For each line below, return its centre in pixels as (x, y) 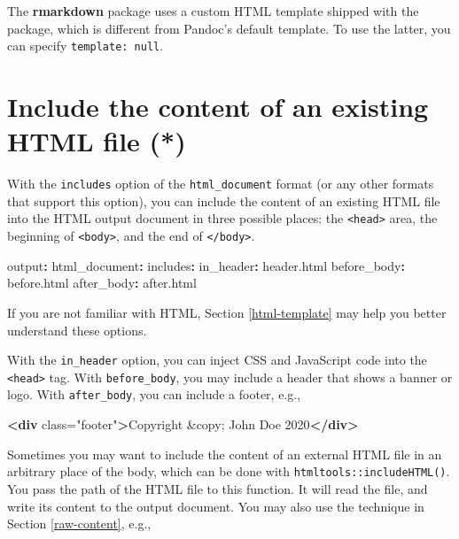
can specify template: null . (86, 46)
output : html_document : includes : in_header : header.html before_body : (206, 265)
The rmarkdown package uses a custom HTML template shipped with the (213, 11)
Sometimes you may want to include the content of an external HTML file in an (225, 454)
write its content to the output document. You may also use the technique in (216, 506)
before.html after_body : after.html (102, 283)
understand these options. (77, 330)
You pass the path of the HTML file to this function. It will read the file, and (218, 488)
